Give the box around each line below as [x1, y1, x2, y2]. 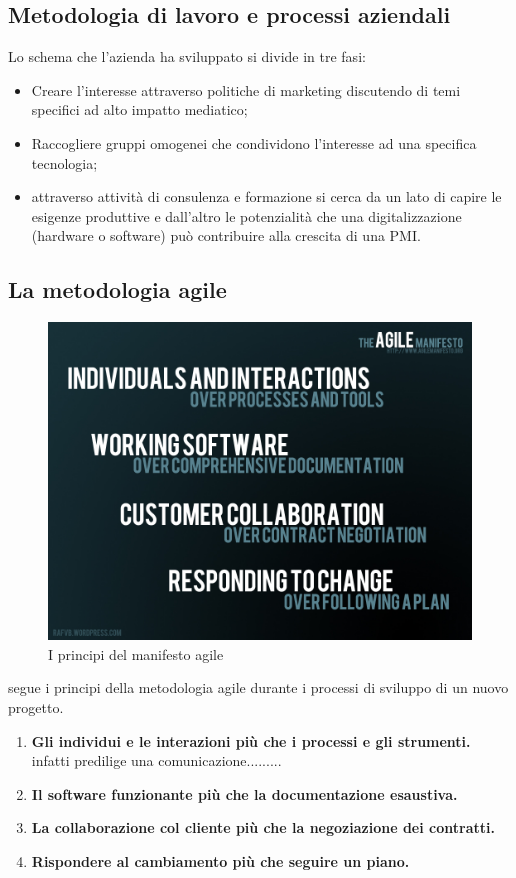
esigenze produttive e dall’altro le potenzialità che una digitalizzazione [31, 205, 462, 226]
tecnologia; [31, 152, 98, 173]
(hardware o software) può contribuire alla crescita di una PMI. [31, 225, 421, 246]
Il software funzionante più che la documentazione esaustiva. [31, 783, 458, 804]
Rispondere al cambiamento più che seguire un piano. [31, 850, 410, 871]
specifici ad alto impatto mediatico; [31, 99, 248, 120]
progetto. [8, 696, 64, 717]
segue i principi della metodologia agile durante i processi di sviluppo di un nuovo [8, 677, 509, 698]
